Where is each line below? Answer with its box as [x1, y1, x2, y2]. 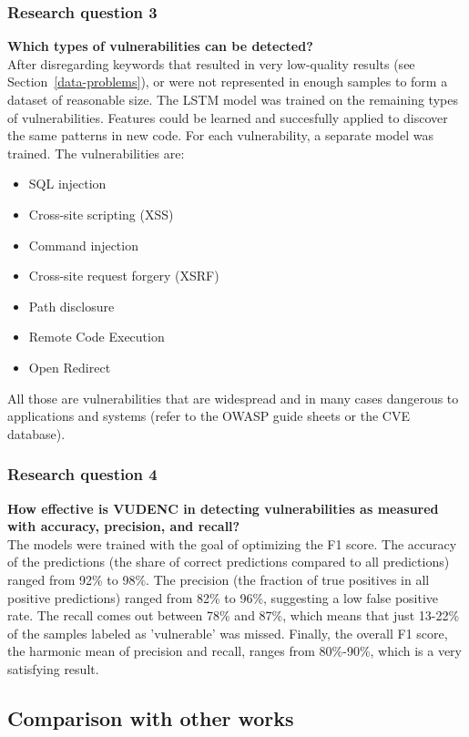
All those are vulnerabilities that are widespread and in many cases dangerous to [7, 388, 459, 407]
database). [7, 424, 66, 443]
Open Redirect [28, 357, 111, 376]
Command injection [28, 235, 138, 254]
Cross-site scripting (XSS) [28, 204, 174, 223]
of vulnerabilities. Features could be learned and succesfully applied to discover [7, 107, 448, 127]
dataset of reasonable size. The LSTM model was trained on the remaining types [7, 90, 458, 108]
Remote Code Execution [28, 327, 165, 346]
